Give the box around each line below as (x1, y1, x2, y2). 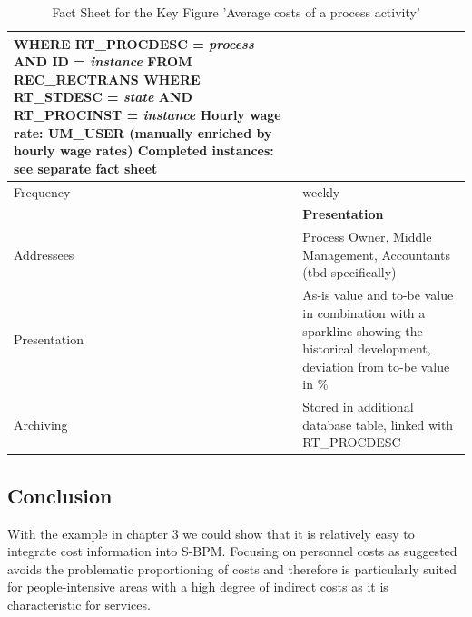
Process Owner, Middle (302, 227, 432, 246)
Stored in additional (302, 397, 414, 416)
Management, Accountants (302, 244, 450, 264)
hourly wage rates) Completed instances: (14, 141, 274, 160)
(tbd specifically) (302, 263, 397, 282)
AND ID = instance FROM (14, 52, 192, 71)
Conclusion (7, 481, 113, 509)
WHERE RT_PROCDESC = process (14, 34, 254, 53)
